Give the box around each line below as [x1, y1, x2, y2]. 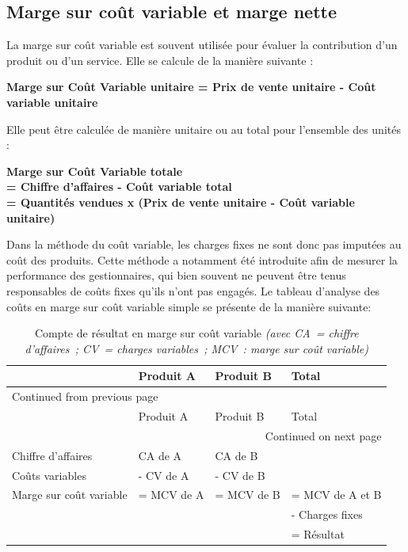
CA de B [215, 447, 258, 463]
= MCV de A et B [291, 486, 382, 503]
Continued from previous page [12, 388, 158, 405]
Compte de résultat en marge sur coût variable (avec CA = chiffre [34, 325, 359, 341]
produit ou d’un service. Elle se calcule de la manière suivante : [6, 51, 314, 68]
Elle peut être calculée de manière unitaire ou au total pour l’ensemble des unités [6, 120, 401, 137]
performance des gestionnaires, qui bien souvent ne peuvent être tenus [6, 267, 346, 284]
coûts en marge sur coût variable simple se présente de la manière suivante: [6, 298, 372, 314]
